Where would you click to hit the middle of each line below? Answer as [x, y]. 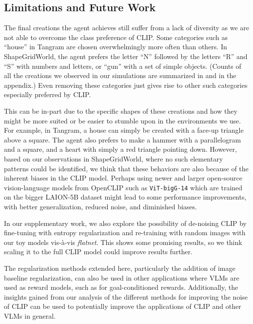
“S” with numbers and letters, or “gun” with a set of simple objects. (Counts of [123, 66]
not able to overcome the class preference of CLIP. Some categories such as [116, 37]
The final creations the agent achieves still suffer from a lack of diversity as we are [127, 28]
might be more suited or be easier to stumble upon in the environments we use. [123, 120]
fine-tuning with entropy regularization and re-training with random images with [125, 233]
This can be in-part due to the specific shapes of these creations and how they [121, 111]
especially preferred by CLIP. [48, 94]
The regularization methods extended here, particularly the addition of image [120, 268]
